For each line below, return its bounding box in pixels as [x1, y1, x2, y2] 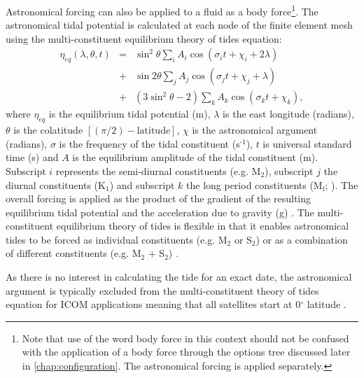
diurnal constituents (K [6, 177, 106, 192]
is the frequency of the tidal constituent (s [59, 136, 240, 150]
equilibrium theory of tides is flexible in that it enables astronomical [56, 218, 349, 233]
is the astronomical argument [192, 122, 318, 137]
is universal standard [262, 136, 352, 150]
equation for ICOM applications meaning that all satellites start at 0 [6, 297, 301, 311]
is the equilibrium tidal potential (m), [48, 106, 211, 121]
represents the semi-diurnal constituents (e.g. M [55, 163, 261, 178]
